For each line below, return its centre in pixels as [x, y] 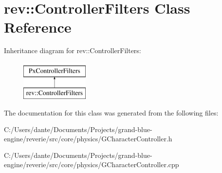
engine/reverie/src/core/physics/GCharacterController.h [88, 139]
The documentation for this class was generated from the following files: [111, 113]
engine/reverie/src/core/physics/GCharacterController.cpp [92, 164]
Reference [38, 27]
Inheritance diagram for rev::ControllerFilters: [73, 50]
